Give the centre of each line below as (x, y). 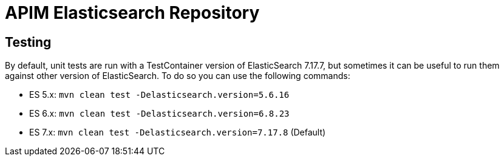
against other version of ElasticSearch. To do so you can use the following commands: (178, 76)
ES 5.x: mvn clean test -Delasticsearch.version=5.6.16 (159, 95)
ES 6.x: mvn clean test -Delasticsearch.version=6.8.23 (159, 114)
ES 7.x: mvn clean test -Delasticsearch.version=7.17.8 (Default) (178, 132)
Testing (28, 42)
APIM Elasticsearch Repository (132, 13)
